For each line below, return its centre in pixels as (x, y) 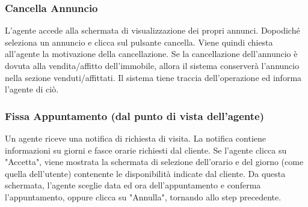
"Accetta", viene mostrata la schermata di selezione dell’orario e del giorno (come (154, 162)
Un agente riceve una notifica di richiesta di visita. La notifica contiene (136, 138)
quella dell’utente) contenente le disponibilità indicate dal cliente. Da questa (145, 173)
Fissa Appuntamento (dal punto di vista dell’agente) (135, 115)
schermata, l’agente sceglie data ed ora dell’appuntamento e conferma (133, 185)
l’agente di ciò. (32, 89)
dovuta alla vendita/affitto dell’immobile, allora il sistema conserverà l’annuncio (152, 65)
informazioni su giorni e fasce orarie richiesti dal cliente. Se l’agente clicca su (146, 150)
